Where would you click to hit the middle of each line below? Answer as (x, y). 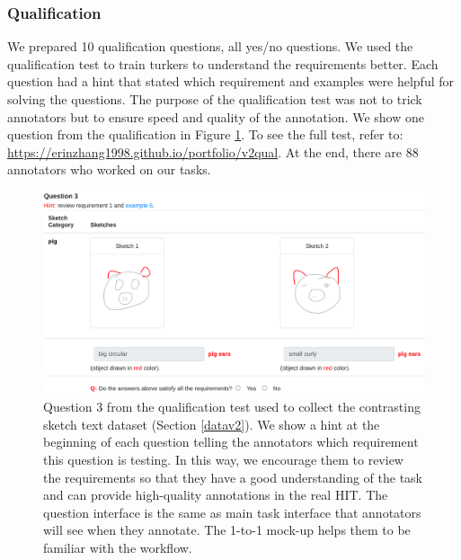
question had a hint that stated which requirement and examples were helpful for (231, 81)
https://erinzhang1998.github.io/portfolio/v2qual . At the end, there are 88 (213, 151)
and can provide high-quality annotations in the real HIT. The (216, 495)
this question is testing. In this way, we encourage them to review (223, 459)
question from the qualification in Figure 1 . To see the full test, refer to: (205, 134)
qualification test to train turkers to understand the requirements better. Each (223, 63)
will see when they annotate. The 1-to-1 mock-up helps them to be (227, 530)
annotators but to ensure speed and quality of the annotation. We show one (216, 116)
